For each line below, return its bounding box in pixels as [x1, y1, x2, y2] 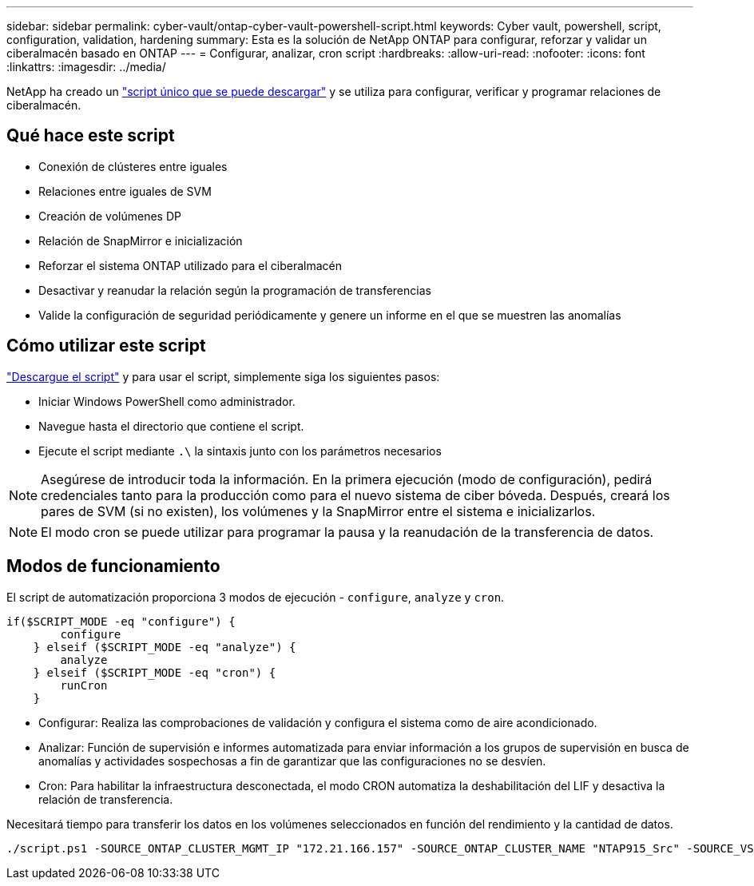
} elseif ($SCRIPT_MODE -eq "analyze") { [33, 640, 296, 654]
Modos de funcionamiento [6, 556, 220, 577]
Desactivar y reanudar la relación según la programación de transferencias [38, 283, 431, 297]
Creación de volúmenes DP [38, 209, 181, 223]
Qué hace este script [6, 125, 175, 146]
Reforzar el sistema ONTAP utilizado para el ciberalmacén [38, 258, 343, 272]
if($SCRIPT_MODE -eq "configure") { [6, 614, 236, 628]
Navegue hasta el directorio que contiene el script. [38, 419, 304, 433]
